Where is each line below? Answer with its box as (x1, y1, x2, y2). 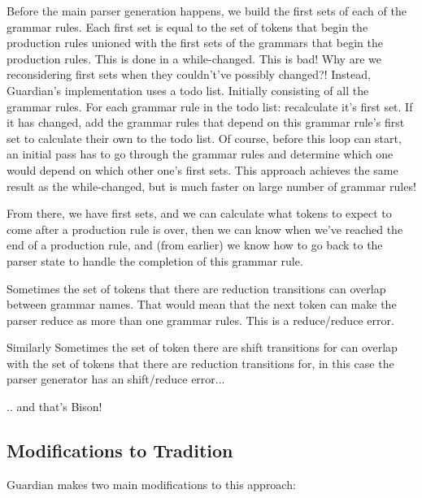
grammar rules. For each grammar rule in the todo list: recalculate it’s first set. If (7, 97, 413, 115)
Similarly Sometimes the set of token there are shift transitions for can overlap (7, 339, 398, 356)
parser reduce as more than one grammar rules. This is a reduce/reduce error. (7, 311, 394, 328)
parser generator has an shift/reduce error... (7, 370, 225, 388)
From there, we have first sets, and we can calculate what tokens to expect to (7, 205, 392, 222)
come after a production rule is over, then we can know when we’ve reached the (7, 220, 403, 237)
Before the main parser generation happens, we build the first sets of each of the (7, 2, 407, 19)
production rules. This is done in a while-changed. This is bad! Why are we (7, 50, 381, 67)
